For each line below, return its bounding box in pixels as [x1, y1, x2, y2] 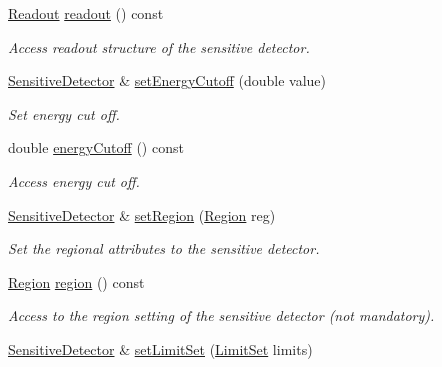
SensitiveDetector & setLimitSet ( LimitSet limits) [8, 338, 313, 359]
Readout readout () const [8, 3, 164, 23]
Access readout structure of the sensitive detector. [8, 36, 310, 57]
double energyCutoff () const [8, 137, 184, 158]
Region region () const [8, 271, 145, 292]
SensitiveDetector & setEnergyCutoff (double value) [8, 70, 326, 91]
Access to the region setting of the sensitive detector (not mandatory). [8, 305, 435, 326]
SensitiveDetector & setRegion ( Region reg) [8, 204, 276, 225]
